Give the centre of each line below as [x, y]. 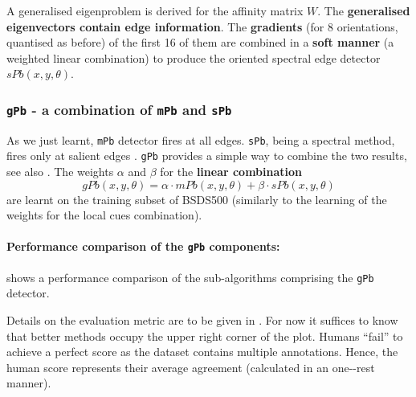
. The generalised [364, 10]
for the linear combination [231, 172]
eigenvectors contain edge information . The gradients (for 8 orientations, [202, 26]
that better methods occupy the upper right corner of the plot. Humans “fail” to [205, 336]
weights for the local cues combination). [104, 215]
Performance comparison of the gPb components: [143, 246]
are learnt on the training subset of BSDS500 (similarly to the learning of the [197, 199]
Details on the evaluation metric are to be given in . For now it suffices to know [202, 319]
